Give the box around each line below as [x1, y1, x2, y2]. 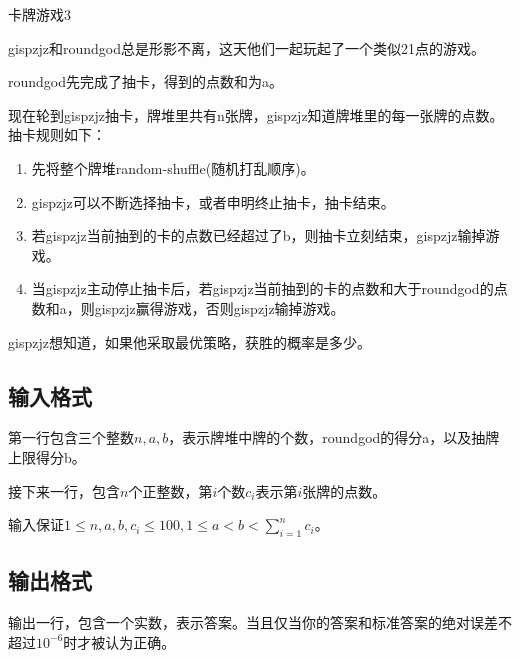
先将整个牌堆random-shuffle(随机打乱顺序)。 [31, 157, 315, 178]
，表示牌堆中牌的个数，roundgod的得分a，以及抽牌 [168, 427, 500, 448]
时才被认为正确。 [63, 631, 176, 652]
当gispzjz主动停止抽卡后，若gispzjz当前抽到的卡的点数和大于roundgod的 [31, 278, 494, 299]
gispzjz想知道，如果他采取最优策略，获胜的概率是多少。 [8, 331, 371, 352]
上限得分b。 [8, 446, 86, 467]
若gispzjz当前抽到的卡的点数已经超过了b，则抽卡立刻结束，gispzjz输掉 [31, 225, 486, 246]
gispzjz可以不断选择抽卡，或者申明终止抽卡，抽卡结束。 [31, 191, 395, 212]
